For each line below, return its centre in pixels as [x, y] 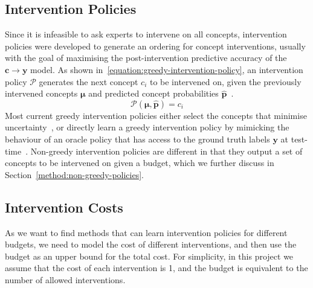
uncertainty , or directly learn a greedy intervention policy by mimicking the [147, 127]
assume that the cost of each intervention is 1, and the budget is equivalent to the [156, 268]
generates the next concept [89, 81]
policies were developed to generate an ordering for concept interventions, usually [155, 46]
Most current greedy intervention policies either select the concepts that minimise [156, 115]
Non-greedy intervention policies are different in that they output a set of [166, 151]
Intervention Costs [64, 207]
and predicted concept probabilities [153, 93]
